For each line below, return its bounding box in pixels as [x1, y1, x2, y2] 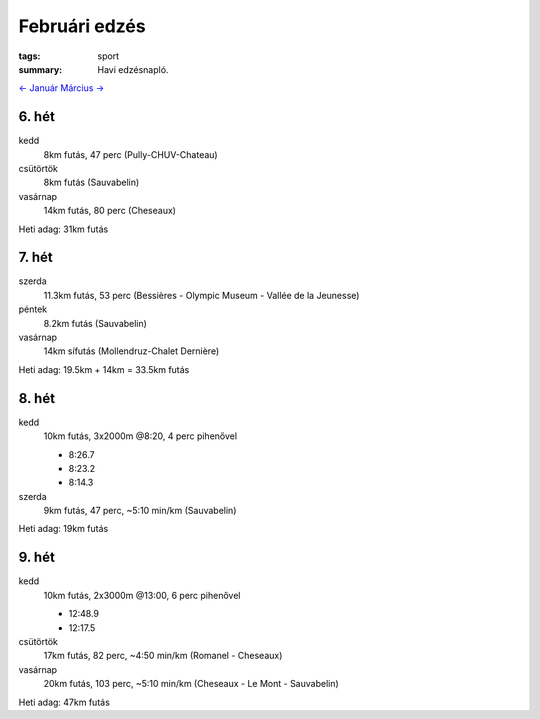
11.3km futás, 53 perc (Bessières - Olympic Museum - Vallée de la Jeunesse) [43, 289, 360, 301]
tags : [18, 50, 41, 62]
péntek [18, 303, 48, 315]
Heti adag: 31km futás [18, 223, 109, 235]
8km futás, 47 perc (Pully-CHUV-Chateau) [43, 148, 219, 160]
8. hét [18, 390, 55, 407]
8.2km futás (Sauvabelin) [43, 317, 147, 329]
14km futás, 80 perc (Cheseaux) [43, 205, 177, 217]
